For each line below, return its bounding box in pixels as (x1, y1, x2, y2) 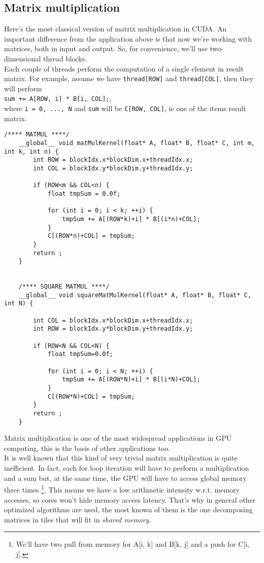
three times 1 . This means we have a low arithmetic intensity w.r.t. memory (4, 483, 240, 495)
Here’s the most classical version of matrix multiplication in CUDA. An (4, 23, 227, 34)
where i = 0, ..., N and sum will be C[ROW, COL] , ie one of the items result (4, 103, 246, 114)
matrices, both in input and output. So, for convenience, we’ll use (4, 43, 208, 54)
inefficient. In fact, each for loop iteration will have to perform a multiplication (4, 463, 249, 473)
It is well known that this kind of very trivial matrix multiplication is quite (4, 452, 238, 463)
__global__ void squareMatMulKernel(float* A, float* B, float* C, (18, 291, 251, 299)
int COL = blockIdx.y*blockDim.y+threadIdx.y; (33, 164, 193, 172)
